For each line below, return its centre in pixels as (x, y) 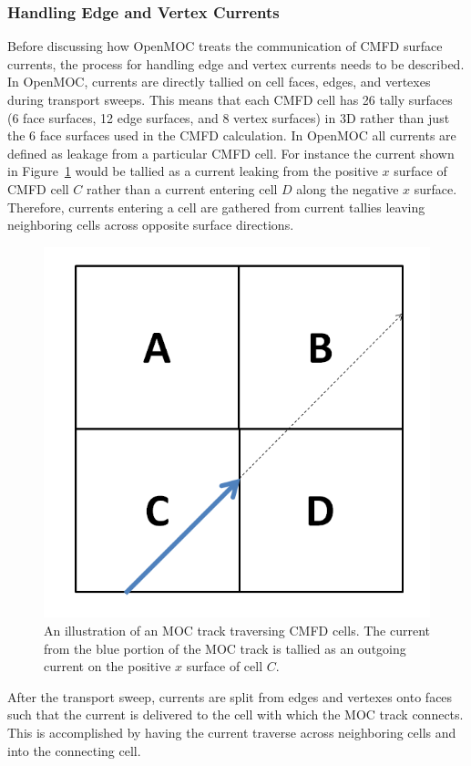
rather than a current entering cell (182, 188)
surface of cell (225, 666)
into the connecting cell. (74, 750)
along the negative (348, 188)
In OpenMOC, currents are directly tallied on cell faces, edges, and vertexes (219, 82)
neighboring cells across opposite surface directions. (151, 225)
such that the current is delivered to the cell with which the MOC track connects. (235, 714)
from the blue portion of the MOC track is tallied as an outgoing (225, 648)
